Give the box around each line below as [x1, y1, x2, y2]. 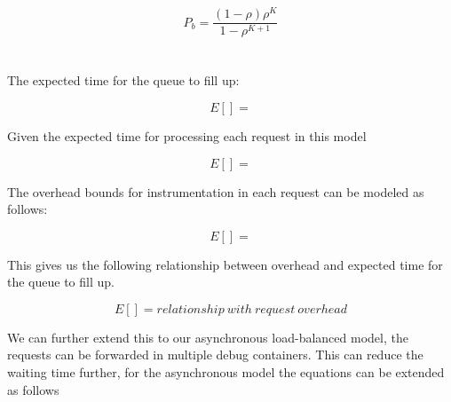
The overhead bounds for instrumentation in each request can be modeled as [7, 182, 424, 201]
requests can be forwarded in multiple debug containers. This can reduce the [7, 345, 423, 364]
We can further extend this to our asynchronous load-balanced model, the [7, 327, 408, 346]
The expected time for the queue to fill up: [7, 71, 240, 90]
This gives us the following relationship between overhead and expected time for [7, 255, 443, 273]
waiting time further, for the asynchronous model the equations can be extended [7, 363, 445, 382]
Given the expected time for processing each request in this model [7, 126, 367, 145]
